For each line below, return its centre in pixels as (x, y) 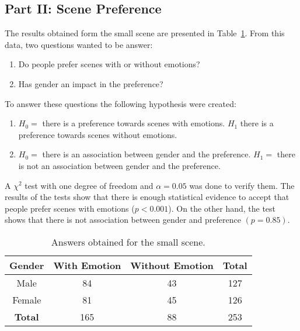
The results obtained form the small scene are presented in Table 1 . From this (145, 33)
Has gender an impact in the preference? (91, 83)
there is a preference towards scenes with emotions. (134, 123)
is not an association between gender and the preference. (119, 165)
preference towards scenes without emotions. (98, 134)
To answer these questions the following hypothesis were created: (121, 103)
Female (27, 299)
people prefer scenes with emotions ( (70, 208)
